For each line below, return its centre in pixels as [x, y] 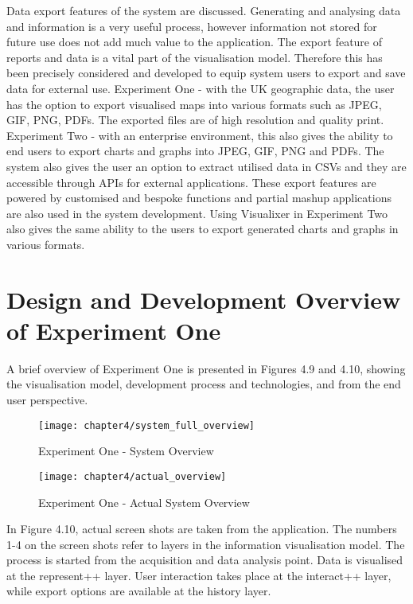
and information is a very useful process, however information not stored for [192, 26]
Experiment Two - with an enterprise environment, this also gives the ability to [200, 135]
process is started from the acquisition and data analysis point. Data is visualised [205, 560]
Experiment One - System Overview [126, 451]
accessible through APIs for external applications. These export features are [191, 182]
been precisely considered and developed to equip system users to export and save [206, 73]
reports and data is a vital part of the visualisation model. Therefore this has [195, 57]
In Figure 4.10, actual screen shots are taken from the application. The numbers [202, 529]
